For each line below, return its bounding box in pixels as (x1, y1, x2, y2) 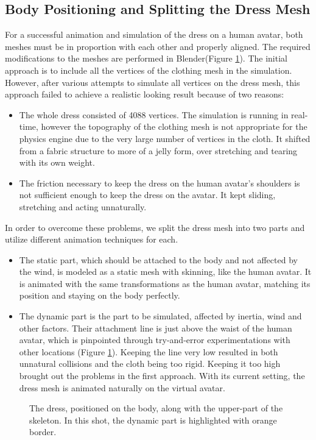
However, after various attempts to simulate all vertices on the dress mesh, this (5, 76, 300, 88)
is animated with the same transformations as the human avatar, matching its (19, 277, 311, 289)
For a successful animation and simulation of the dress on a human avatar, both (5, 28, 303, 41)
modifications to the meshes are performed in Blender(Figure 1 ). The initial (5, 52, 287, 65)
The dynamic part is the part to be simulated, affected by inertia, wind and (19, 310, 302, 322)
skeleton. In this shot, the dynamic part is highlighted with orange (29, 413, 277, 426)
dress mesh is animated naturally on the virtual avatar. (19, 381, 225, 394)
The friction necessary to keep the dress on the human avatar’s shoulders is (19, 176, 300, 189)
